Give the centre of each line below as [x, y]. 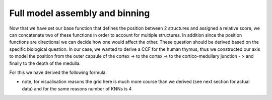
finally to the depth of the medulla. [45, 63]
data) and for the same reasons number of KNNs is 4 [77, 88]
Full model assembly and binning [80, 13]
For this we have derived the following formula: [58, 72]
